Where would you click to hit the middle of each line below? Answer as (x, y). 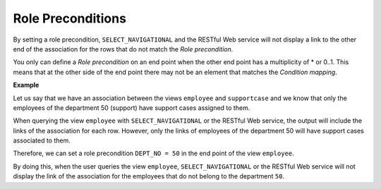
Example (26, 85)
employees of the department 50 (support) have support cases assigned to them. (132, 108)
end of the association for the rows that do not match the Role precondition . (123, 49)
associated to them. (42, 140)
